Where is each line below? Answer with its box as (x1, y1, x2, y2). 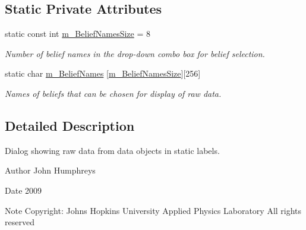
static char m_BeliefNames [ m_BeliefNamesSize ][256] (5, 67, 201, 80)
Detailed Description (5, 116, 135, 134)
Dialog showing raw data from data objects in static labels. (5, 144, 220, 156)
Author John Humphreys (5, 164, 96, 177)
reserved (5, 216, 34, 228)
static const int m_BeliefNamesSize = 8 (5, 27, 150, 40)
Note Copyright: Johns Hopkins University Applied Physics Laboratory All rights (5, 204, 302, 216)
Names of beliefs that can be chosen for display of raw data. (5, 87, 222, 99)
